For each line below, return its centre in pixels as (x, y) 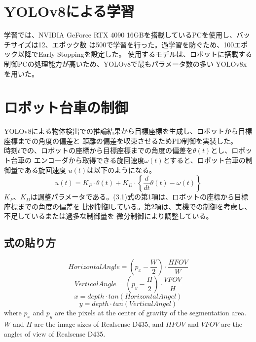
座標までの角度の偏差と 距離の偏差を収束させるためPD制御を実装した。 (121, 140)
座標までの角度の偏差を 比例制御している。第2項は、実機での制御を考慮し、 (128, 206)
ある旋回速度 (45, 170)
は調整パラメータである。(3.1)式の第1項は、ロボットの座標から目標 (139, 197)
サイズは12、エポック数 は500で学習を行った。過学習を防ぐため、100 (122, 44)
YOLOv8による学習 (69, 11)
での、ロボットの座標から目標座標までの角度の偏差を (107, 150)
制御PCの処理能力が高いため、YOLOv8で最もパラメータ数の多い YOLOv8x (126, 63)
